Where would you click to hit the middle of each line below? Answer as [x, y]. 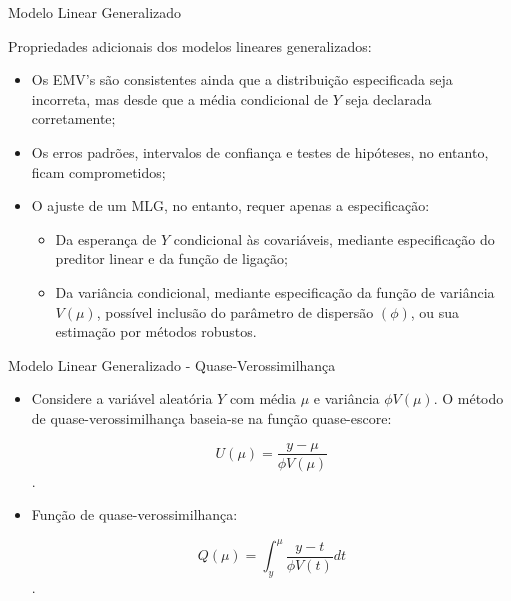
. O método [468, 398]
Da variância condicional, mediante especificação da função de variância [275, 291]
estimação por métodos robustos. [156, 331]
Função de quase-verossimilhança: [134, 514]
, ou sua [435, 311]
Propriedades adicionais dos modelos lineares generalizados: [190, 45]
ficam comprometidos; [98, 171]
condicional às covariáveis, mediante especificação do [334, 238]
